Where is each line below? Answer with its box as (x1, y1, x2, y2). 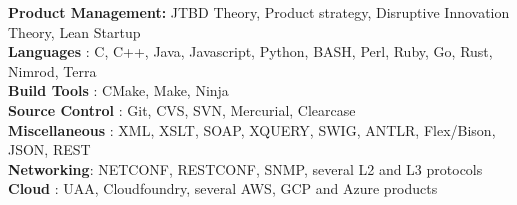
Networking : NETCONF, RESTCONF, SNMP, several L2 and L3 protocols (8, 158, 483, 179)
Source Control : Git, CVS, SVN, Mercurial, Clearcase (8, 99, 356, 120)
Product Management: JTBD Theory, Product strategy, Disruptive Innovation (8, 2, 510, 22)
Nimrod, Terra (8, 60, 97, 81)
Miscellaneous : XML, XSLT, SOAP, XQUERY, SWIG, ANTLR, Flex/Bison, (8, 119, 496, 140)
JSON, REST (8, 139, 91, 160)
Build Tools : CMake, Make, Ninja (8, 80, 229, 101)
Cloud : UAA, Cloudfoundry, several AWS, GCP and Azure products (8, 178, 438, 199)
